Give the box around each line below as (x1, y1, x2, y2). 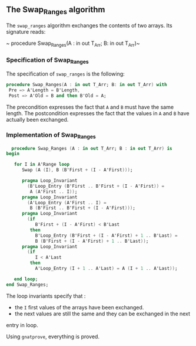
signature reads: (6, 28, 46, 35)
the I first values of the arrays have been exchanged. (14, 303, 144, 311)
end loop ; (14, 276, 38, 282)
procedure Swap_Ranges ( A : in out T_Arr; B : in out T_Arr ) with (6, 82, 167, 88)
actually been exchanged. (6, 116, 69, 123)
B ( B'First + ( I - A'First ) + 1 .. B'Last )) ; (35, 238, 149, 244)
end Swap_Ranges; (6, 282, 49, 288)
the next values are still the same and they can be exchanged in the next (14, 310, 190, 317)
